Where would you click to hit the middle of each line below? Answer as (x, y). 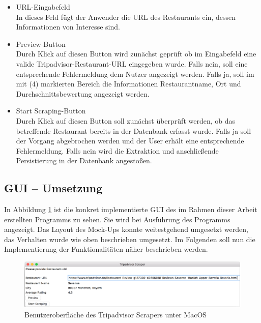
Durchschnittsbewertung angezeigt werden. (83, 93)
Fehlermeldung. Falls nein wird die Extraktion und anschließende (117, 150)
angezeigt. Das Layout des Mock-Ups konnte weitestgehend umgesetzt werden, (126, 229)
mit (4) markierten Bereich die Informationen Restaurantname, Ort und (128, 84)
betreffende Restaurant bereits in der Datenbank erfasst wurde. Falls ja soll (134, 130)
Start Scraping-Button (51, 111)
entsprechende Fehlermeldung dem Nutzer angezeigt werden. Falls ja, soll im (135, 74)
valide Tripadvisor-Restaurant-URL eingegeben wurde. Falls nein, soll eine (132, 63)
